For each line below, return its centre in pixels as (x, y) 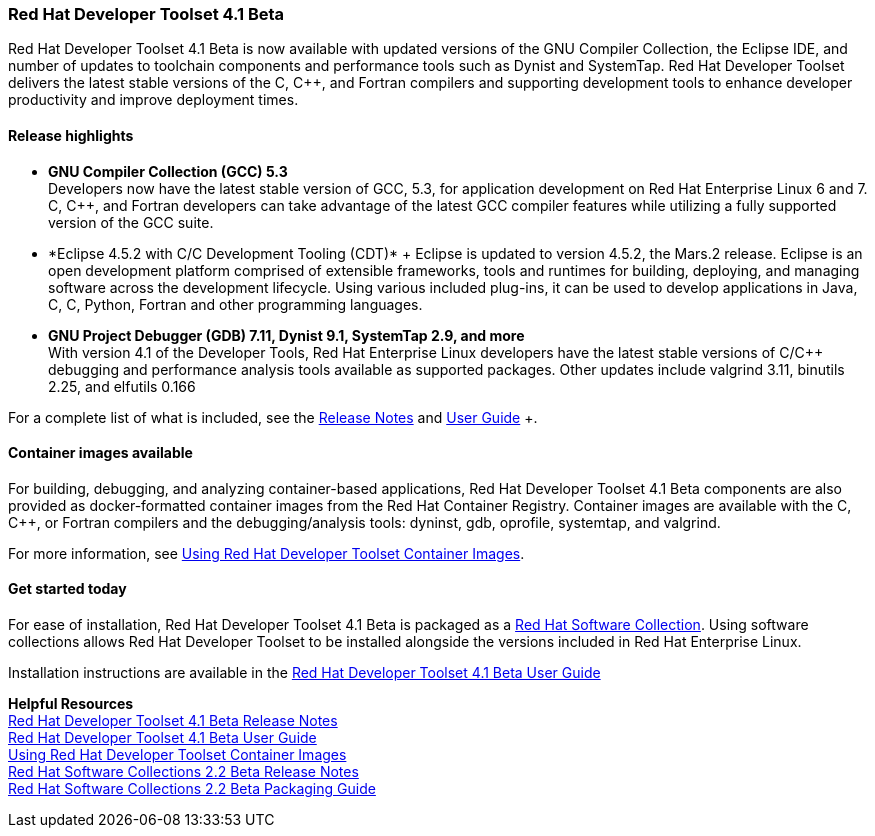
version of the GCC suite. (131, 222)
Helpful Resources (71, 704)
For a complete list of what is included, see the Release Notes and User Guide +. (273, 417)
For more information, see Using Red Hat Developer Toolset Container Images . (266, 553)
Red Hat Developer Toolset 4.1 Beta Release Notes (173, 721)
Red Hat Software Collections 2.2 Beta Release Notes (183, 772)
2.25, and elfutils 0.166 (122, 386)
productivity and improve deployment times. (153, 100)
